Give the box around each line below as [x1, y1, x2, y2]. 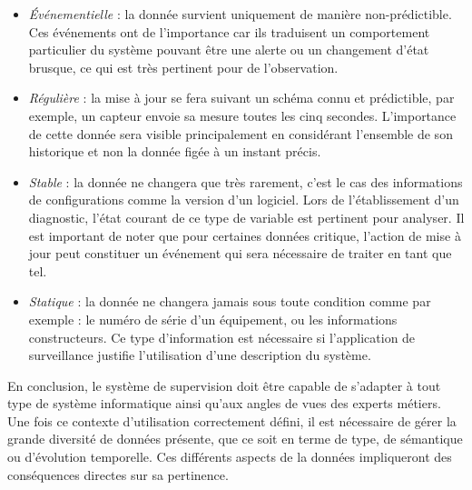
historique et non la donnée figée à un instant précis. [28, 142, 321, 161]
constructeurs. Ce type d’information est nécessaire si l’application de [28, 327, 416, 346]
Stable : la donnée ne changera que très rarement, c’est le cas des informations [28, 172, 463, 191]
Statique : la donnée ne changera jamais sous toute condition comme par [28, 292, 431, 311]
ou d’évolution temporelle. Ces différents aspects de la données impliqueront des [7, 447, 452, 466]
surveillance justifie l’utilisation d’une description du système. [28, 345, 371, 365]
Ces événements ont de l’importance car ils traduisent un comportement [28, 22, 430, 41]
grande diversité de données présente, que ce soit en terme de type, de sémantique [7, 429, 463, 448]
